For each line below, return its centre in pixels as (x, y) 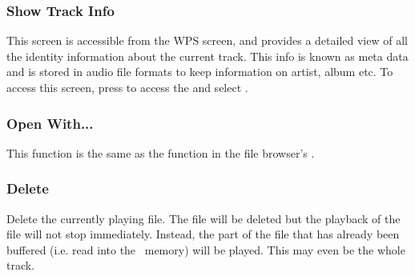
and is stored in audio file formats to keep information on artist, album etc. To (200, 72)
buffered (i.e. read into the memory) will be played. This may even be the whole (206, 249)
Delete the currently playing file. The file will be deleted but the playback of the (203, 218)
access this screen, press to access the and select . (127, 87)
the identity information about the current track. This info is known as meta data (207, 56)
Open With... (50, 123)
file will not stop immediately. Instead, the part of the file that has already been (203, 234)
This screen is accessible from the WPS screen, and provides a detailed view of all (207, 40)
